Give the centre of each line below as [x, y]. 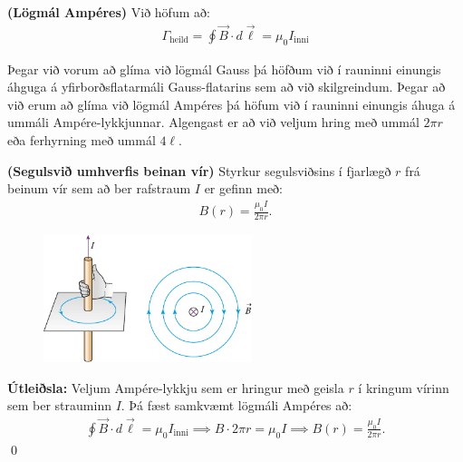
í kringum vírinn [404, 387]
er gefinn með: [244, 188]
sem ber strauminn [59, 405]
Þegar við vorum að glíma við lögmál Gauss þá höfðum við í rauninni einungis [224, 69]
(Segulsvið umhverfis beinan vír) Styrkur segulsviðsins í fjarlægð [199, 170]
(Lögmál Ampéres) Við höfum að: [109, 12]
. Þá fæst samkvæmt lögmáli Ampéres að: [236, 405]
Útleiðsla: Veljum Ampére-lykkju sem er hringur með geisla [176, 387]
